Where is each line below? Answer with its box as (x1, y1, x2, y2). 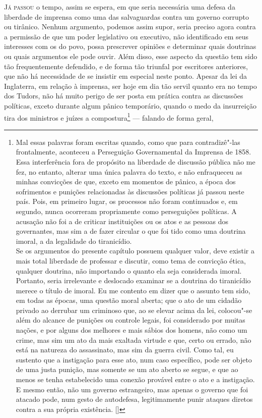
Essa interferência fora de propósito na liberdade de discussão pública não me (16, 156, 255, 167)
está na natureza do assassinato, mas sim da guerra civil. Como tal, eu (16, 344, 234, 355)
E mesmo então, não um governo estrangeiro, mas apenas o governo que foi (16, 384, 248, 394)
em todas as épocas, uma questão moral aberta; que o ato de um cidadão (16, 295, 242, 305)
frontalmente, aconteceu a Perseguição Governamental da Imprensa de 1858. (16, 146, 251, 157)
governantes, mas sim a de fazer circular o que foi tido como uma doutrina (16, 226, 246, 236)
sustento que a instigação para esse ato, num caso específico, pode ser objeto (16, 354, 252, 364)
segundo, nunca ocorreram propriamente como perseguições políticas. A (16, 205, 237, 216)
